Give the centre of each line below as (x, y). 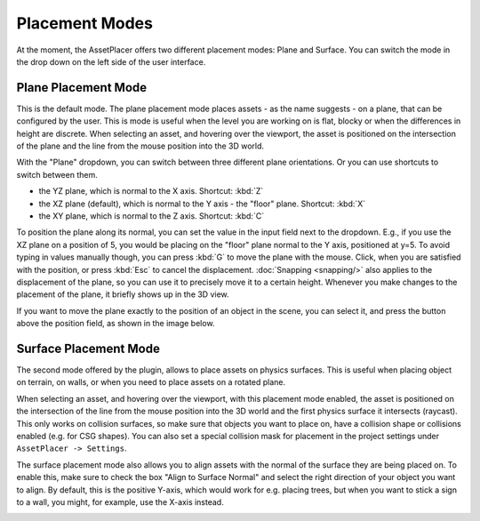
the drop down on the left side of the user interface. (111, 61)
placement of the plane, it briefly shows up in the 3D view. (123, 294)
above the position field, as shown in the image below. (116, 324)
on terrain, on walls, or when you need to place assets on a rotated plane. (151, 382)
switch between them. (57, 174)
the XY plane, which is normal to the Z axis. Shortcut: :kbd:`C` (152, 216)
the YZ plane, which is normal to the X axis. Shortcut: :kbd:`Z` (151, 191)
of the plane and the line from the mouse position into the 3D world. (140, 146)
